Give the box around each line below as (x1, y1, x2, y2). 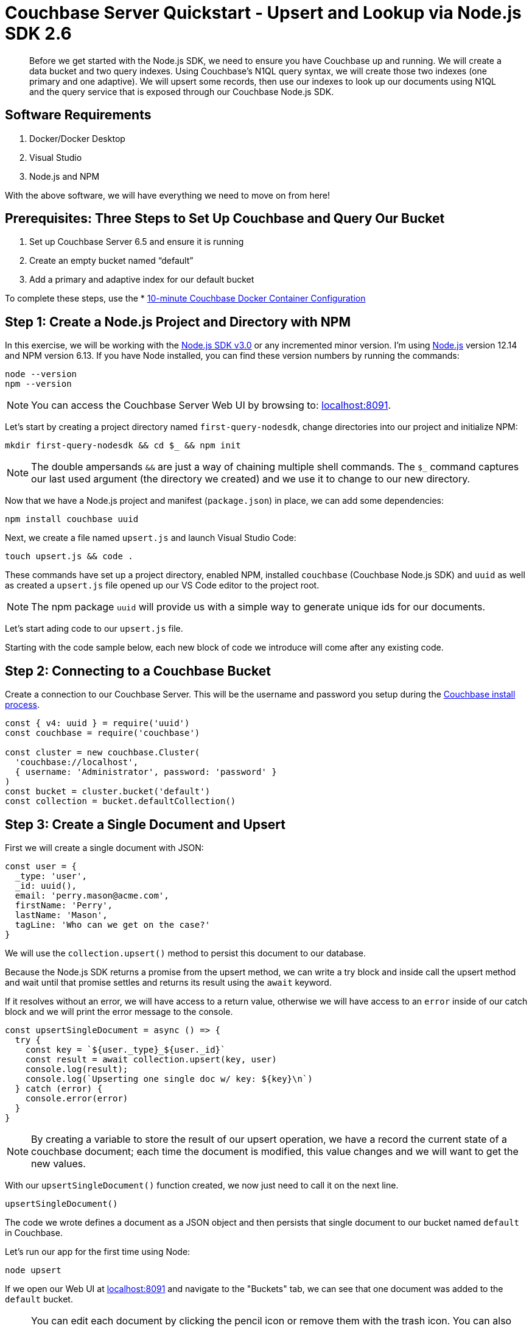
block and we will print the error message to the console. (5, 1006, 233, 1017)
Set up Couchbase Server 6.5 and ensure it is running (29, 236, 244, 247)
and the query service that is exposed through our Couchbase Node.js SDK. (29, 86, 334, 97)
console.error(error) (25, 1093, 128, 1103)
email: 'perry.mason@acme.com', (15, 890, 169, 900)
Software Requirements (5, 107, 152, 123)
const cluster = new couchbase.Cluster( (5, 747, 200, 758)
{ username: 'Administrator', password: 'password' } (15, 767, 277, 777)
